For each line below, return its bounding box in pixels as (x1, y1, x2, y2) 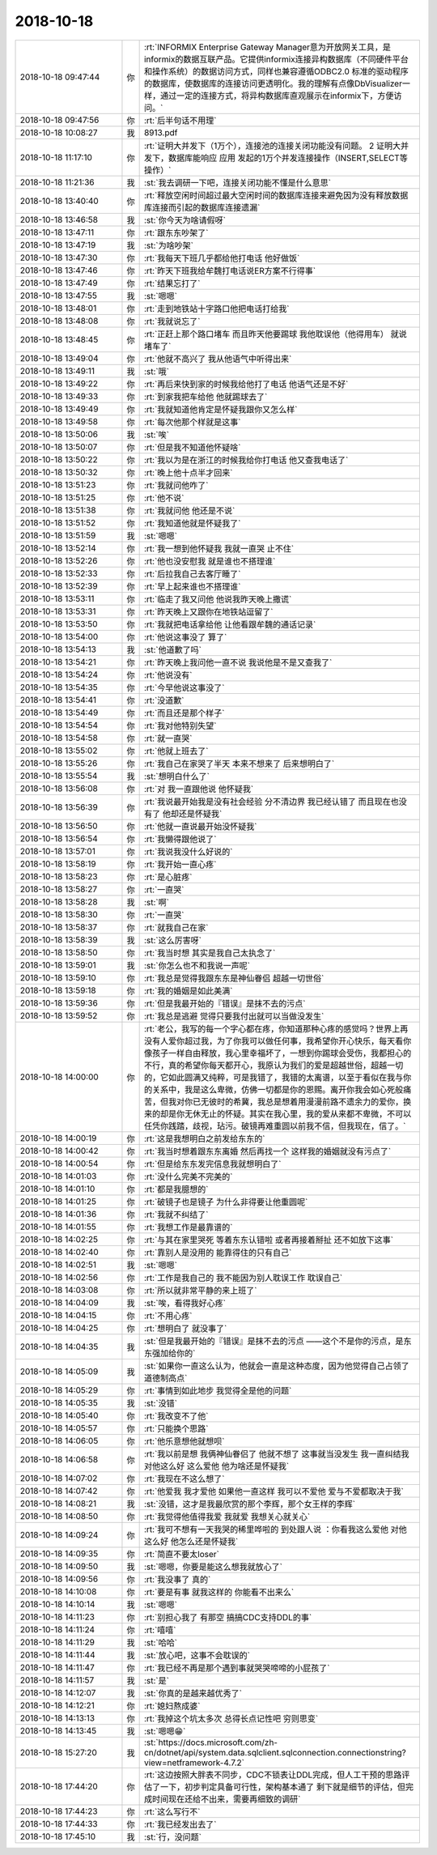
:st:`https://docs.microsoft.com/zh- (143, 1737, 278, 1748)
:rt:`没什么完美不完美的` (143, 1171, 233, 1182)
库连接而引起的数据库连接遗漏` (143, 202, 261, 213)
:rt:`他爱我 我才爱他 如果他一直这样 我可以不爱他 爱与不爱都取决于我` (143, 1486, 404, 1497)
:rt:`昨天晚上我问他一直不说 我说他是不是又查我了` (143, 657, 333, 668)
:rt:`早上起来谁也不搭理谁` (143, 581, 241, 592)
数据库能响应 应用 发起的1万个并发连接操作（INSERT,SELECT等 (168, 152, 408, 164)
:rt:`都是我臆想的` (143, 1183, 209, 1194)
